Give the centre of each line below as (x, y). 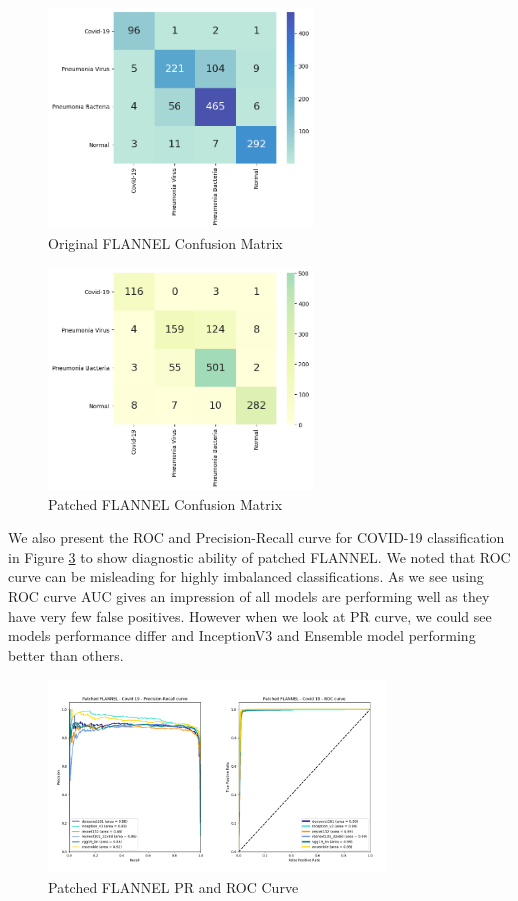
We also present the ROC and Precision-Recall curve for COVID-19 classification (256, 537)
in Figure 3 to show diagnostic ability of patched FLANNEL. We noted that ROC (259, 556)
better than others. (66, 654)
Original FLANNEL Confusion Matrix (165, 242)
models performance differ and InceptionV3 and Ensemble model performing (242, 635)
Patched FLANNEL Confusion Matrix (165, 503)
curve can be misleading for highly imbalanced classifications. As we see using (246, 576)
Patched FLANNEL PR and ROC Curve (173, 886)
